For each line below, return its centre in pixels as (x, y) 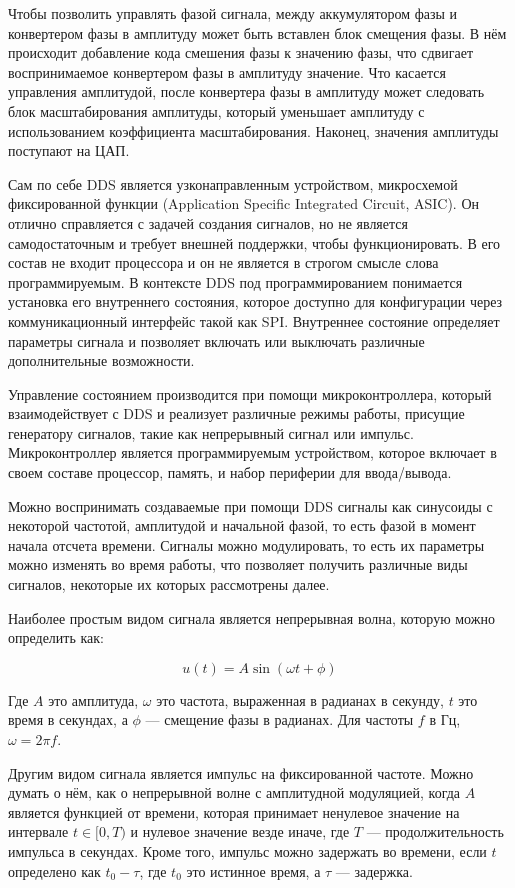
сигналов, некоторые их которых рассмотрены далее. (169, 584)
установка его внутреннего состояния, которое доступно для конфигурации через (255, 301)
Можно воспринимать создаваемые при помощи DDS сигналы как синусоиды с (250, 505)
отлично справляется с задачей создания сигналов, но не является (208, 222)
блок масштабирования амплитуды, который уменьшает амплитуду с (216, 110)
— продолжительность (435, 831)
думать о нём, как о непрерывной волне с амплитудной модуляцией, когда (234, 792)
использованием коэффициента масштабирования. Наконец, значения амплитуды (253, 130)
